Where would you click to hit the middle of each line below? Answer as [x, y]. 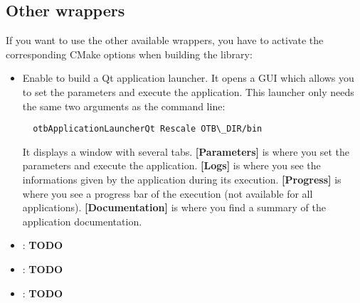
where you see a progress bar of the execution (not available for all [168, 193]
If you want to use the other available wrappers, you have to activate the [165, 40]
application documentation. [82, 221]
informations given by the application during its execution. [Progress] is [182, 180]
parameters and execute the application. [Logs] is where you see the [171, 165]
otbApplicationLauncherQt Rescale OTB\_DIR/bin [148, 129]
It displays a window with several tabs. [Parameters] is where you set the [186, 151]
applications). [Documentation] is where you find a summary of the [174, 207]
